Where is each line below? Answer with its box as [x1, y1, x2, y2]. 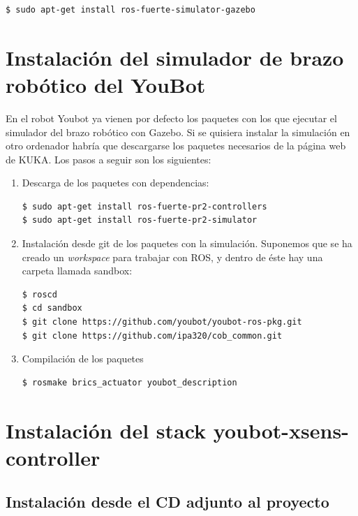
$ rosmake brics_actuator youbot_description [22, 377, 237, 388]
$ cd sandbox [22, 303, 82, 314]
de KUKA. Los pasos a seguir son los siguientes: [6, 152, 211, 166]
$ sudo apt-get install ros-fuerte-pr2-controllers [22, 201, 267, 212]
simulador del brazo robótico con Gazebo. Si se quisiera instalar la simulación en [6, 124, 350, 139]
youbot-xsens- [213, 415, 349, 444]
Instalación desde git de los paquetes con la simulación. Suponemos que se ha [22, 236, 352, 251]
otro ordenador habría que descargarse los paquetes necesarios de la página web [6, 138, 346, 153]
